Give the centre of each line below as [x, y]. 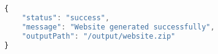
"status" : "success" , [66, 17]
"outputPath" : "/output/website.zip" [99, 36]
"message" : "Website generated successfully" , [118, 27]
